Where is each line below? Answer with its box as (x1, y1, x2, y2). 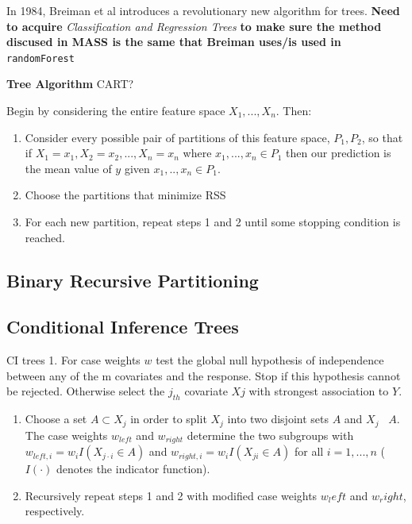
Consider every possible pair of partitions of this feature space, (25, 129, 330, 145)
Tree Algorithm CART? (6, 75, 134, 92)
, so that (361, 129, 403, 145)
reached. (25, 229, 66, 245)
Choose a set (25, 410, 87, 427)
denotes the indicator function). (56, 460, 210, 477)
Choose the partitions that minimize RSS (25, 187, 226, 203)
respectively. (25, 503, 85, 519)
